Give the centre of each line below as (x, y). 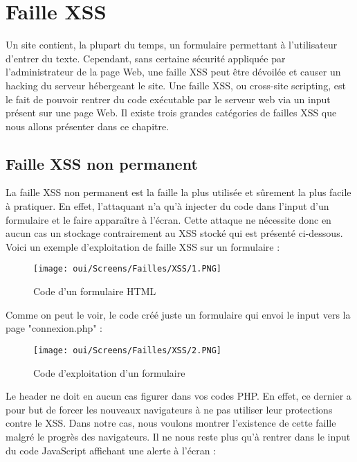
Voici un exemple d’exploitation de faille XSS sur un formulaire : (143, 246)
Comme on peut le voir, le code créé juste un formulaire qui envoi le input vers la (178, 314)
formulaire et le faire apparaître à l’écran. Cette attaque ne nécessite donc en (168, 219)
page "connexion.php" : (54, 328)
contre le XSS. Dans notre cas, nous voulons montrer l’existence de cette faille (171, 423)
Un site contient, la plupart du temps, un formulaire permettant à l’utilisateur (172, 45)
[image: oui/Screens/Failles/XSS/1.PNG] (128, 269)
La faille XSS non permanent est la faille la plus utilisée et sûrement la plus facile (178, 192)
